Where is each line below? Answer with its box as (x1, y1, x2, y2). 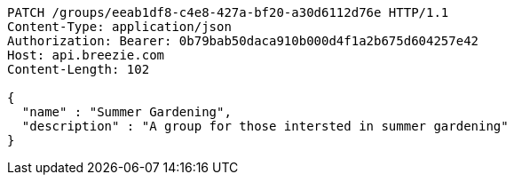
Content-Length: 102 (7, 62, 150, 76)
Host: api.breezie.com (7, 48, 165, 62)
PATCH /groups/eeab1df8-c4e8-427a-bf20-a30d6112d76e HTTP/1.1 (7, 5, 449, 20)
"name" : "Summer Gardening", (21, 105, 232, 119)
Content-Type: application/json (7, 20, 232, 34)
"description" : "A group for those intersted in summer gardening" (21, 119, 509, 133)
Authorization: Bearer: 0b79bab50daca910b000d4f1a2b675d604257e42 (7, 34, 479, 48)
